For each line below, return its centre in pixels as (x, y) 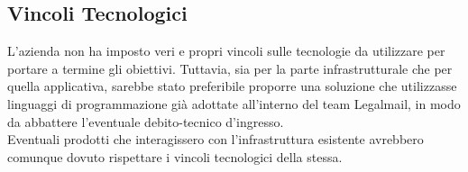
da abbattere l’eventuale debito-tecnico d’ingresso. (146, 121)
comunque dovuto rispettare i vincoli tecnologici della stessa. (175, 156)
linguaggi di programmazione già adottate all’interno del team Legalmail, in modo (234, 103)
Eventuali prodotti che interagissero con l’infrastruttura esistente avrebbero (216, 139)
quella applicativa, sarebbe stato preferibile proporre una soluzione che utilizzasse (232, 86)
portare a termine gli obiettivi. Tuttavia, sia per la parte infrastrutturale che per (230, 68)
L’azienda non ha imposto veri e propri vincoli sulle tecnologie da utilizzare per (226, 51)
